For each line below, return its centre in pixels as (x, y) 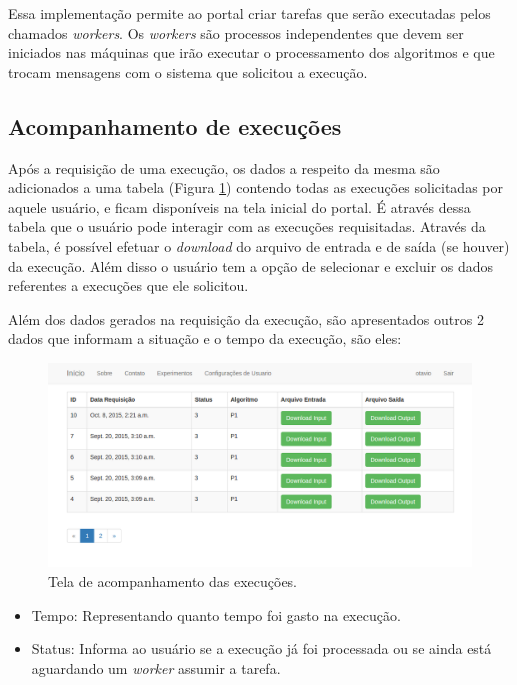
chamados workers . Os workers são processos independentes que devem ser (236, 32)
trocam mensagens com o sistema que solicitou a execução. (188, 71)
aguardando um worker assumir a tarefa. (156, 667)
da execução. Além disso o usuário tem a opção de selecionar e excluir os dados (251, 265)
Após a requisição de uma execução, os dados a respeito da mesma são (224, 167)
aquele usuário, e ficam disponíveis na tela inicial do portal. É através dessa (239, 206)
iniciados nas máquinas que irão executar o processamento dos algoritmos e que (251, 52)
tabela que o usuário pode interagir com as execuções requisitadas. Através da (247, 226)
